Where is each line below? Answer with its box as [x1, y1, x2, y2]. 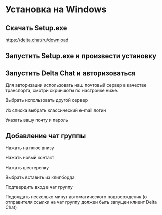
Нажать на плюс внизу [5, 145, 54, 151]
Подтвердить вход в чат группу [5, 184, 73, 190]
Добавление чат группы [5, 131, 86, 140]
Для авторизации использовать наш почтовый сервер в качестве [5, 82, 147, 88]
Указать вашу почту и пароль [5, 117, 69, 123]
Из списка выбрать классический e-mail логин [5, 107, 106, 113]
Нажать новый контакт [5, 155, 54, 161]
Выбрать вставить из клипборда [5, 174, 75, 180]
